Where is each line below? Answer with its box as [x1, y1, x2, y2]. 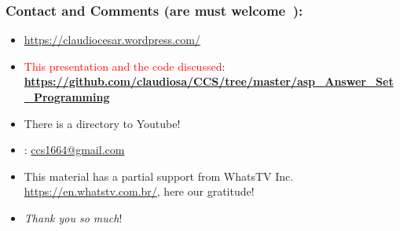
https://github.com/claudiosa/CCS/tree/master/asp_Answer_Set [24, 73, 394, 90]
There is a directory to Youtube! [24, 115, 181, 131]
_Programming [24, 89, 110, 104]
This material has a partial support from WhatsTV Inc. [24, 167, 294, 184]
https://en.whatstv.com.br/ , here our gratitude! [24, 183, 255, 200]
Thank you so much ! [24, 209, 123, 225]
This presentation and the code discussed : [24, 57, 226, 74]
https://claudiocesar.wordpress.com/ [24, 31, 200, 48]
